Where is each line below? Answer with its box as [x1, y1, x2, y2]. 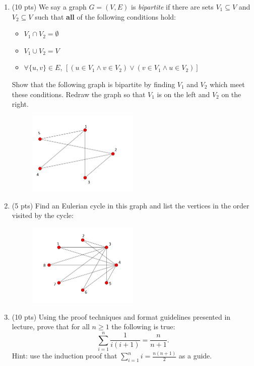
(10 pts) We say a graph [12, 2, 87, 12]
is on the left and [157, 89, 210, 99]
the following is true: [111, 321, 175, 332]
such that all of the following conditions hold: [35, 11, 176, 22]
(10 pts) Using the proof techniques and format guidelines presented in [12, 311, 231, 322]
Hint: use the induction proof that [12, 350, 117, 361]
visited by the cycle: [12, 210, 74, 221]
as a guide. [178, 350, 212, 361]
